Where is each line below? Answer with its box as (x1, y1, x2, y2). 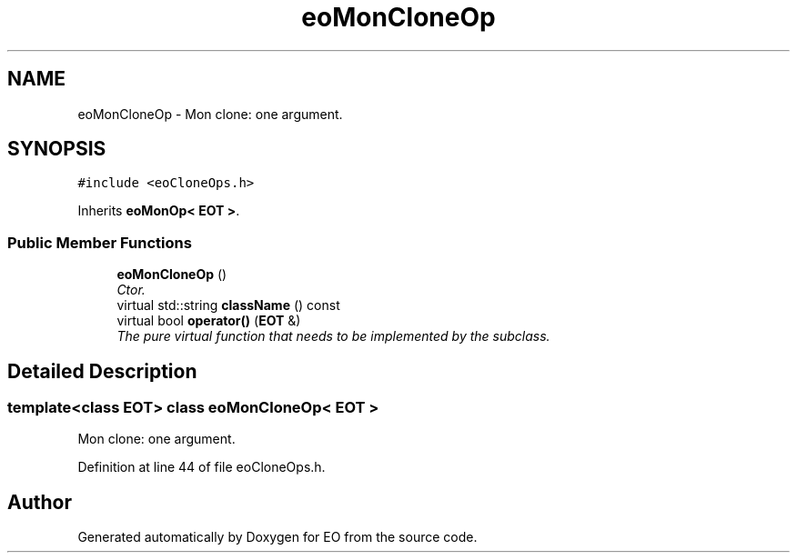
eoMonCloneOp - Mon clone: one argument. (77, 105, 343, 122)
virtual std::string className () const (116, 297, 340, 314)
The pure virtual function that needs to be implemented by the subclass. (116, 328, 550, 345)
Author (7, 490, 72, 514)
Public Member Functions (7, 233, 192, 252)
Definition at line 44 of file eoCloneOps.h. (77, 459, 326, 475)
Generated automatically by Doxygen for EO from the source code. (77, 529, 478, 545)
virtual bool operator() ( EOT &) (116, 313, 301, 329)
